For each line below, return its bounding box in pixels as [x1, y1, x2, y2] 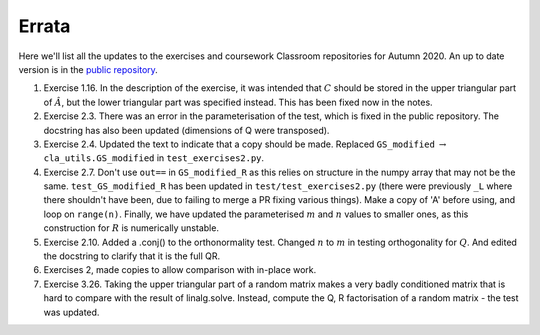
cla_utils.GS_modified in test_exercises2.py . [43, 152, 265, 164]
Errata [18, 15, 71, 37]
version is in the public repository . [18, 63, 159, 75]
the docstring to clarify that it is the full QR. [43, 250, 221, 262]
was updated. [43, 306, 100, 318]
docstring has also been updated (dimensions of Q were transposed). [43, 124, 330, 136]
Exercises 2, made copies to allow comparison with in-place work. [43, 264, 317, 276]
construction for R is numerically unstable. [43, 222, 220, 234]
